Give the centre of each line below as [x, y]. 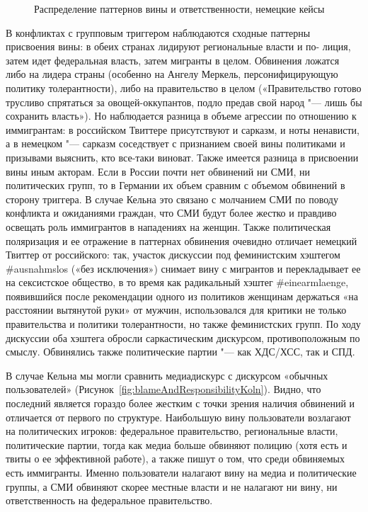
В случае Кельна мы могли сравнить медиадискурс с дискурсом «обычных [167, 375]
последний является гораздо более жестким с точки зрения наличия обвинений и [180, 403]
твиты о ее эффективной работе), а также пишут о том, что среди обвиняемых [175, 459]
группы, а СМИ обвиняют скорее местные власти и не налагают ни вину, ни [172, 486]
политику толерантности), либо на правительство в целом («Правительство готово [184, 87]
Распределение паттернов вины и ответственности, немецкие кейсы [179, 8]
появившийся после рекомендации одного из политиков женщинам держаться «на [182, 296]
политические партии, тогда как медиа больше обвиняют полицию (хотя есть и [177, 444]
